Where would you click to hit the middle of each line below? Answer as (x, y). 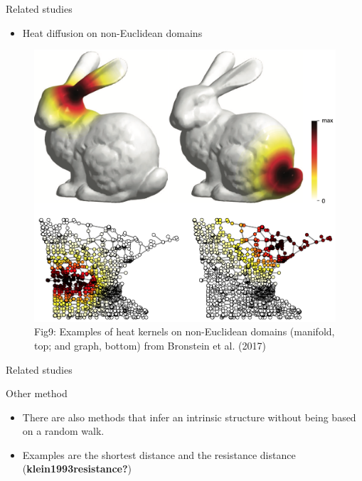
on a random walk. (63, 431)
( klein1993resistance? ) (77, 469)
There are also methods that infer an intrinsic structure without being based (189, 417)
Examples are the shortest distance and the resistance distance (159, 454)
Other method (37, 393)
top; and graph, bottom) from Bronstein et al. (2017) (150, 345)
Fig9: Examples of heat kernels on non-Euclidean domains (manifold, (185, 331)
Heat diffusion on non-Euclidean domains (112, 32)
